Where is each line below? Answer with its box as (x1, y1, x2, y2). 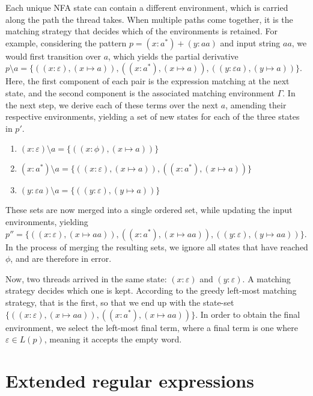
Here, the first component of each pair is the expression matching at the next (5, 75, 290, 87)
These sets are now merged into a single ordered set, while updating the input (5, 203, 293, 216)
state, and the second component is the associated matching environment (5, 86, 275, 99)
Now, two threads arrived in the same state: (5, 272, 167, 285)
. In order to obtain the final (195, 308, 300, 320)
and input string (220, 36, 281, 49)
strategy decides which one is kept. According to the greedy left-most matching (5, 284, 297, 297)
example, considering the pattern (5, 36, 127, 49)
